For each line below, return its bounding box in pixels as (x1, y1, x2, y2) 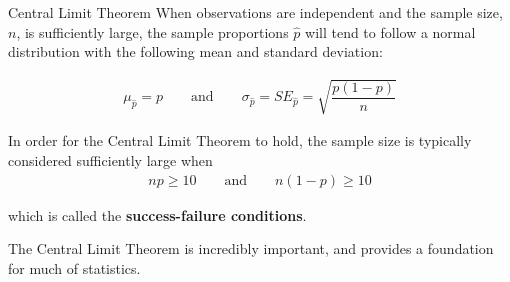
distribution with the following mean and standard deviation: (8, 41, 383, 62)
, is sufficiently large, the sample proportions (16, 21, 289, 42)
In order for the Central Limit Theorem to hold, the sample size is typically (8, 130, 472, 151)
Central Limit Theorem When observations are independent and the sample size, (8, 2, 503, 22)
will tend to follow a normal (305, 21, 476, 42)
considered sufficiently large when (8, 149, 213, 170)
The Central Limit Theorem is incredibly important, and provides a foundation (8, 238, 494, 259)
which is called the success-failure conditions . (8, 204, 307, 225)
